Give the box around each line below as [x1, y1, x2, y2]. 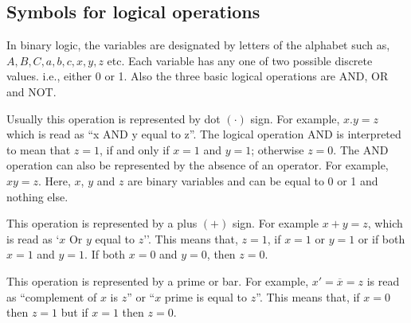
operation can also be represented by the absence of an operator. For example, [6, 157, 389, 173]
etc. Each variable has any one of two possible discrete [107, 52, 373, 68]
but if [61, 304, 88, 321]
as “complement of [6, 288, 97, 305]
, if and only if [99, 141, 170, 158]
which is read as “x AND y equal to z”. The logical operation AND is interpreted [6, 126, 401, 142]
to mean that [6, 141, 71, 158]
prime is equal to [164, 288, 248, 305]
